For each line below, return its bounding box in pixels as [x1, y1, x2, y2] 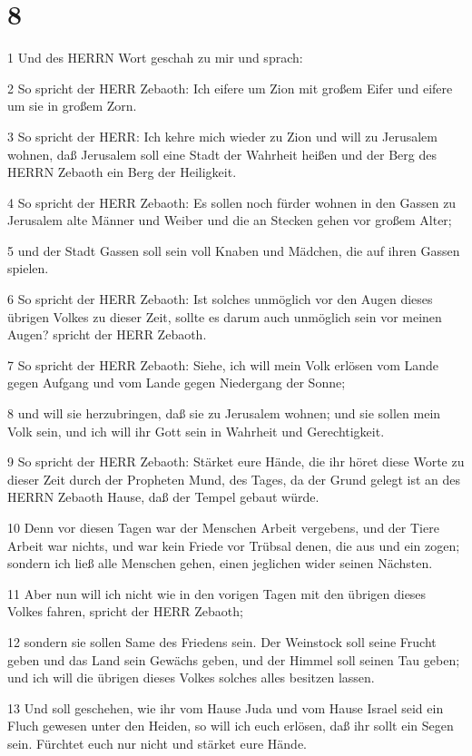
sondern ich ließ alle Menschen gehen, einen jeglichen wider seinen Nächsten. [7, 554, 433, 573]
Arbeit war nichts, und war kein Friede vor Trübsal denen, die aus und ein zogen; [7, 535, 460, 555]
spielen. [7, 259, 49, 278]
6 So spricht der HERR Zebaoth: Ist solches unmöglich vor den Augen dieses [7, 290, 433, 309]
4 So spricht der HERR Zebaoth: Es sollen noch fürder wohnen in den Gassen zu [7, 192, 457, 211]
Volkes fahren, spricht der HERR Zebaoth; [7, 602, 243, 621]
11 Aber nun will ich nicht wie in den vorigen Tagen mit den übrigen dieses [7, 584, 427, 603]
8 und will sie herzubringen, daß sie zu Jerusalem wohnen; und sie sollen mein [7, 404, 441, 423]
